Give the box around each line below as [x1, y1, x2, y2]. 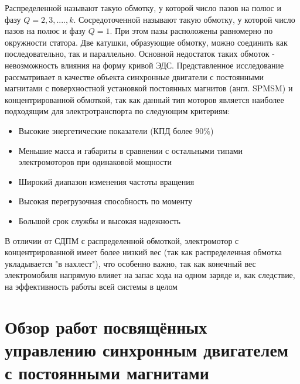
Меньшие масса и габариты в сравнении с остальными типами [18, 144, 243, 156]
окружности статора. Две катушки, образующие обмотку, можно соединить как [5, 36, 288, 48]
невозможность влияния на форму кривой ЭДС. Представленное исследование [5, 59, 284, 71]
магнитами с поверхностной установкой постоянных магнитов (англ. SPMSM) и [5, 82, 293, 94]
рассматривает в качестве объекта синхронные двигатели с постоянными [5, 70, 264, 83]
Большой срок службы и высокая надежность [18, 214, 180, 227]
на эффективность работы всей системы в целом [5, 280, 178, 292]
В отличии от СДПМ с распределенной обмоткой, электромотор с [5, 234, 239, 246]
